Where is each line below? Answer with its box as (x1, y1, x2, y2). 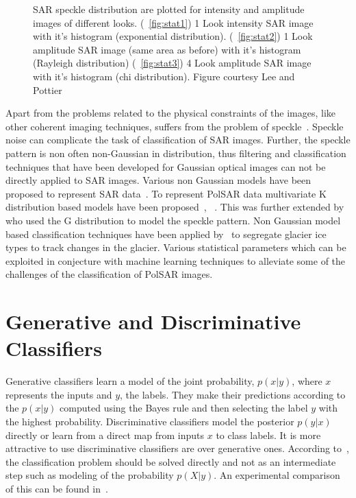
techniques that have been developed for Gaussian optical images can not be (5, 159, 326, 174)
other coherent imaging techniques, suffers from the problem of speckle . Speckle (5, 119, 344, 133)
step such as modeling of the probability (5, 468, 174, 482)
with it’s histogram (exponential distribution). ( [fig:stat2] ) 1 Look (33, 29, 313, 43)
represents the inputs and (5, 387, 112, 401)
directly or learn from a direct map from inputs (5, 427, 205, 442)
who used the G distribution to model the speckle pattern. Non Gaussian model (5, 213, 341, 227)
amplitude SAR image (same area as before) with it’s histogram (33, 42, 301, 56)
